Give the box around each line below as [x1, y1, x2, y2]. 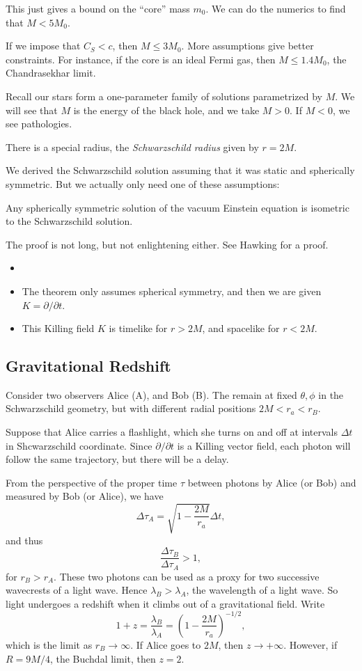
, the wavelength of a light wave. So [186, 583, 338, 597]
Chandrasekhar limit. [6, 65, 96, 80]
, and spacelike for [202, 321, 280, 335]
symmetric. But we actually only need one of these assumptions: [6, 176, 280, 191]
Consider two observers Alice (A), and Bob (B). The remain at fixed [6, 387, 297, 402]
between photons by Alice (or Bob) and [187, 475, 356, 489]
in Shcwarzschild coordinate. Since [6, 438, 152, 452]
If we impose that [6, 38, 81, 53]
